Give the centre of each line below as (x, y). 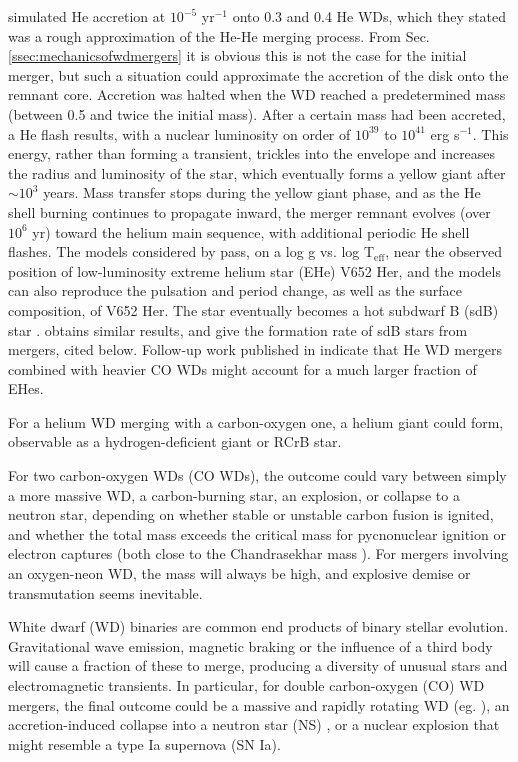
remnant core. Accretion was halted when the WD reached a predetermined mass (257, 94)
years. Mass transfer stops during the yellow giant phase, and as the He (262, 192)
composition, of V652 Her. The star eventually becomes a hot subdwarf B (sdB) (253, 309)
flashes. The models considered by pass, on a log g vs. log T (191, 251)
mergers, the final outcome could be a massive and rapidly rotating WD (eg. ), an (259, 704)
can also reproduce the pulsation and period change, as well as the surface (235, 290)
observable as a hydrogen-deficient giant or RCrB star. (175, 441)
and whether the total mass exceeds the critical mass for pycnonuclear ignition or (257, 533)
